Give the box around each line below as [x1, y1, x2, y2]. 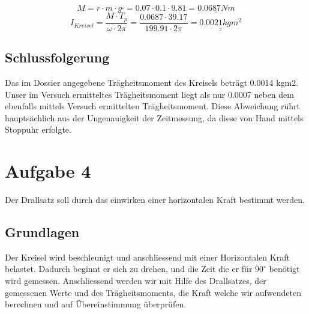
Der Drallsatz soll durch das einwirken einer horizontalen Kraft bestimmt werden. [5, 193, 305, 205]
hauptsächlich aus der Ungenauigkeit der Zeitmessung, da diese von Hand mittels [5, 111, 304, 124]
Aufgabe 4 [5, 159, 91, 183]
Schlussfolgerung [5, 48, 110, 67]
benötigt [269, 262, 300, 275]
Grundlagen [5, 222, 80, 241]
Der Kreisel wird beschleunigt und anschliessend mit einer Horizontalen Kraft [5, 250, 290, 263]
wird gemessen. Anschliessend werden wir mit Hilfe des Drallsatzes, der [5, 274, 266, 286]
